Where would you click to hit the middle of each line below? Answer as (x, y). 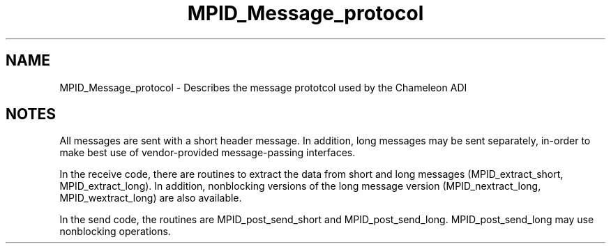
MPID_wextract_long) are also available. (151, 198)
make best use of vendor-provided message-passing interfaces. (208, 153)
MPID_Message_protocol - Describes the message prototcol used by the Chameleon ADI (263, 87)
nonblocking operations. (115, 232)
